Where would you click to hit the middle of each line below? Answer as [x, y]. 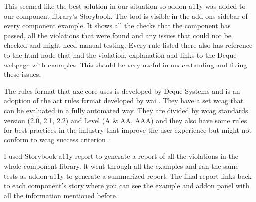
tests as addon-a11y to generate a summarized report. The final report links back [128, 175]
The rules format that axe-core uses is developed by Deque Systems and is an [122, 91]
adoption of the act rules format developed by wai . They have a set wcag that [124, 101]
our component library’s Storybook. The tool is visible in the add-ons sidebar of [126, 16]
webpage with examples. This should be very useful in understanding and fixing [126, 64]
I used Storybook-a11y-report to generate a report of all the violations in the [121, 156]
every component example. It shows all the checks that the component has [117, 26]
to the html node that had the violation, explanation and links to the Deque [120, 54]
